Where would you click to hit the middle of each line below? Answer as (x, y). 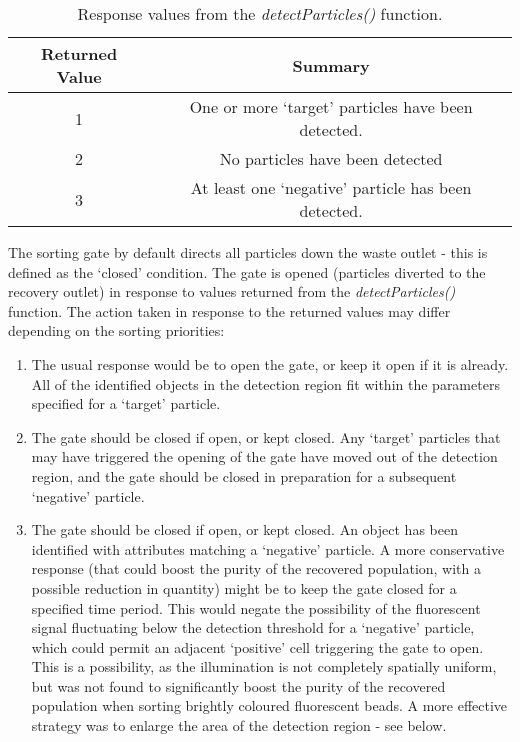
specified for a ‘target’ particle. (126, 403)
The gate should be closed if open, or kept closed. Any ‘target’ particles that (266, 436)
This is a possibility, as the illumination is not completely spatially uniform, (264, 666)
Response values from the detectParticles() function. (260, 13)
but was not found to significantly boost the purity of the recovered (238, 685)
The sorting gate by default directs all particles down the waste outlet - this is (248, 252)
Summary (331, 65)
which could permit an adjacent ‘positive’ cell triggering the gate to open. (257, 646)
